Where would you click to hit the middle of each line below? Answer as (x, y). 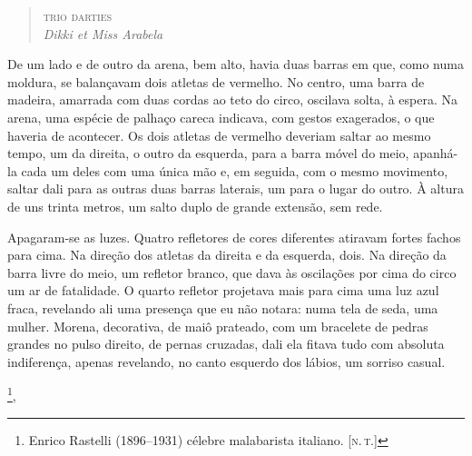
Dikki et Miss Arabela (103, 33)
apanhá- (436, 153)
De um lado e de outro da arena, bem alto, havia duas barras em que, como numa (236, 64)
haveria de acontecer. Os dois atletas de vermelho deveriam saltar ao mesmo (219, 135)
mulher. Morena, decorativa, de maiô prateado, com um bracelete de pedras (218, 326)
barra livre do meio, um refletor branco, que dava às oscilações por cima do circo (232, 272)
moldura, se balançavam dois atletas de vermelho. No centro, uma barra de (216, 81)
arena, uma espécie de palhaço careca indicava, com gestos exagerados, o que (221, 117)
